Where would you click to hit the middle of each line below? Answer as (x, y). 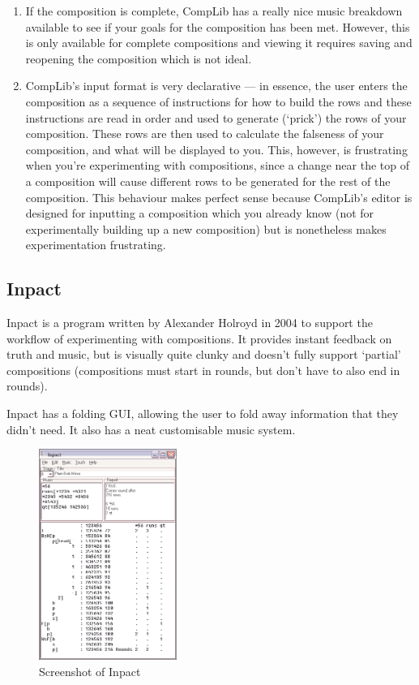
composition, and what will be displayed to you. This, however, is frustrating (216, 149)
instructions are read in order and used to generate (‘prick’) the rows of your (216, 117)
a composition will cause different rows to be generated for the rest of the (208, 181)
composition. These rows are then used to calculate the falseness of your (205, 134)
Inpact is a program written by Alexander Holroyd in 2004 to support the (190, 323)
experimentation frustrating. (96, 245)
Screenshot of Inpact (90, 671)
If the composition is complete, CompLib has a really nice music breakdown (214, 11)
